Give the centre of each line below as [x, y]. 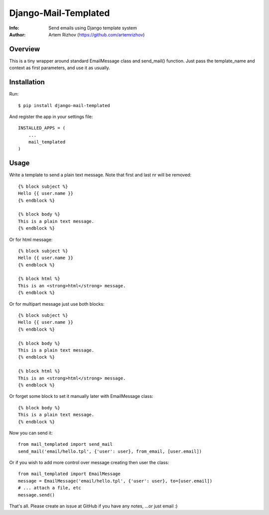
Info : [14, 28]
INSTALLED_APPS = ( [42, 128]
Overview [25, 49]
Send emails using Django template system [93, 28]
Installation [27, 82]
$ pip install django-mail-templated [64, 105]
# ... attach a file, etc [50, 488]
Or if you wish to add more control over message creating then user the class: [89, 463]
